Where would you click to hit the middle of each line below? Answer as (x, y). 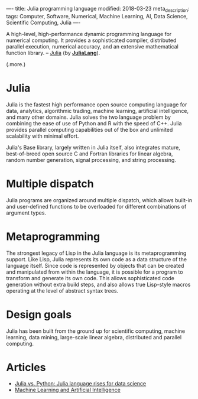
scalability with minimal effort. (43, 136)
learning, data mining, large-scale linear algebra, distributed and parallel (94, 337)
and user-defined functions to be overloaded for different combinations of (96, 206)
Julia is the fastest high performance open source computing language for (97, 104)
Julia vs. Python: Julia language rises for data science (80, 384)
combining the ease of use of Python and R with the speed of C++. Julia (94, 123)
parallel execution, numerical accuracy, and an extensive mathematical (92, 46)
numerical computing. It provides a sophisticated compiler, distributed (91, 40)
